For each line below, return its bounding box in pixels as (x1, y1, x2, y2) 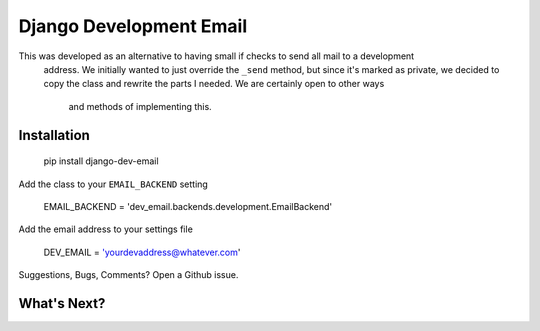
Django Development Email (18, 15, 248, 37)
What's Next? (18, 295, 106, 312)
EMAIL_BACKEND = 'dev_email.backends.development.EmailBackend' (43, 200, 333, 212)
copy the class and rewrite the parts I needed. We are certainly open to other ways (43, 78, 385, 90)
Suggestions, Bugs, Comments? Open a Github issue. (18, 269, 239, 281)
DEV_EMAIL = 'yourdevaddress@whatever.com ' (43, 246, 241, 258)
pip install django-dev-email (43, 155, 159, 167)
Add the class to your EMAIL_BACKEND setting (18, 178, 209, 190)
